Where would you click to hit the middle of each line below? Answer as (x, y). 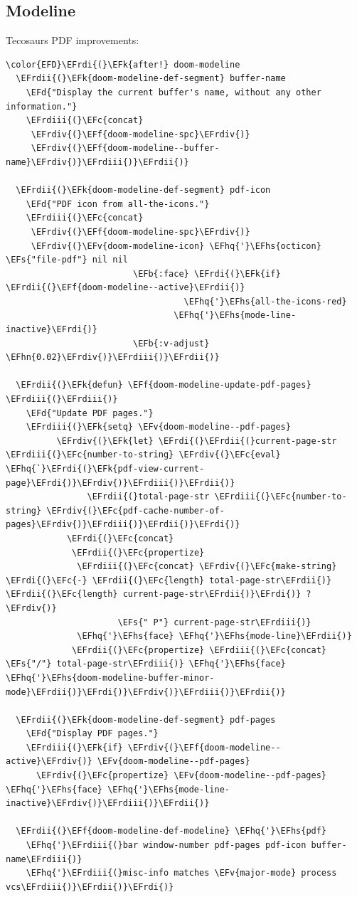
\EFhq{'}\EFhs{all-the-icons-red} (265, 301)
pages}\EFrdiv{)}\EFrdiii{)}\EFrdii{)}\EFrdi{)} (123, 525)
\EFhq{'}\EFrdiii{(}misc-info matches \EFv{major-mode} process (181, 873)
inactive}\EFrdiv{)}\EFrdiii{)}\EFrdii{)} (108, 803)
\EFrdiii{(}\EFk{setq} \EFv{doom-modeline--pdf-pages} (158, 427)
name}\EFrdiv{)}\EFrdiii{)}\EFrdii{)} (97, 162)
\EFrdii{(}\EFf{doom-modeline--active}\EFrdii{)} (126, 288)
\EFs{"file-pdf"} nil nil (67, 260)
